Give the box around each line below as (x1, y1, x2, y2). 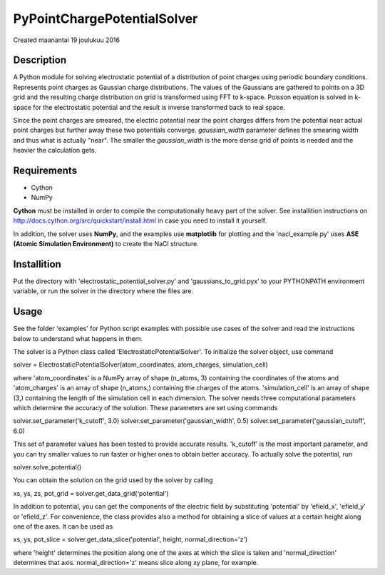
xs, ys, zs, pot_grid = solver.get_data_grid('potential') (13, 489, 169, 497)
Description (13, 54, 67, 66)
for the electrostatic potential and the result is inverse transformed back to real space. (33, 103, 285, 111)
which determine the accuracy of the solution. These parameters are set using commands (13, 403, 278, 412)
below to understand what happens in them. (13, 334, 143, 342)
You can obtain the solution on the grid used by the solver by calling (13, 476, 213, 484)
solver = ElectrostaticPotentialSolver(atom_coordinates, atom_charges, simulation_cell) (13, 360, 269, 369)
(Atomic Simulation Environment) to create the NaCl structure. (13, 240, 200, 248)
